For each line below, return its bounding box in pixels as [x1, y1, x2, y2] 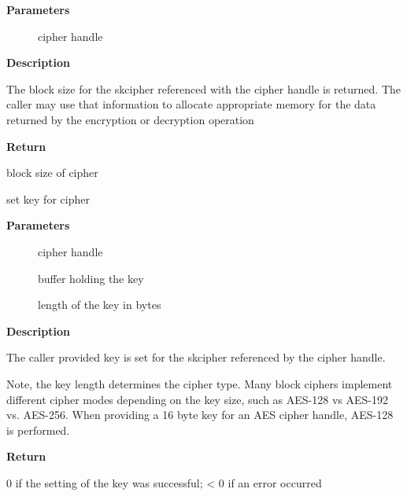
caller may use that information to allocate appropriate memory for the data [6, 96, 376, 112]
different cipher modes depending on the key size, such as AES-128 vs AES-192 [6, 391, 388, 407]
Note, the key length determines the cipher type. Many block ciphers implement [6, 375, 393, 391]
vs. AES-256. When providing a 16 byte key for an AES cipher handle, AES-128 [6, 406, 394, 423]
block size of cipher [6, 164, 98, 181]
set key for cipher [6, 190, 90, 207]
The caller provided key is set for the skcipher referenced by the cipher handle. [6, 349, 386, 366]
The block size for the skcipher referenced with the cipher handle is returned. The [6, 80, 401, 97]
